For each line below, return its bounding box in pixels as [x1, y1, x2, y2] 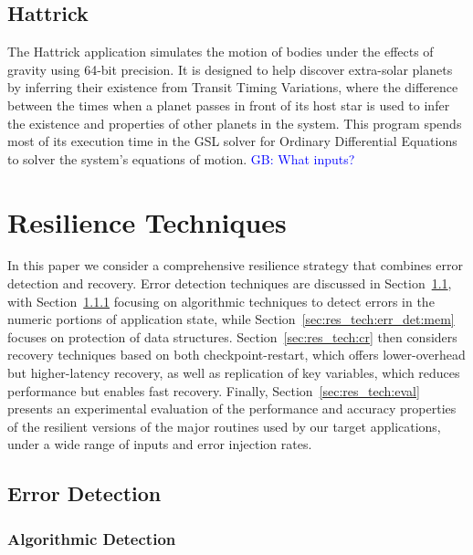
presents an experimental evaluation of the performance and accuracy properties [7, 399, 457, 418]
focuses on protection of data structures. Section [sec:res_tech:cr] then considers [7, 327, 457, 346]
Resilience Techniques [7, 203, 287, 240]
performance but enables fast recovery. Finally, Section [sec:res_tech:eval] [7, 381, 420, 400]
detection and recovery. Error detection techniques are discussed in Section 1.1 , [7, 274, 452, 293]
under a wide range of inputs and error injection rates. [7, 435, 312, 454]
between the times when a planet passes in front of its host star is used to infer [7, 95, 450, 114]
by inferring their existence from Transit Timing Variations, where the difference [7, 78, 458, 97]
